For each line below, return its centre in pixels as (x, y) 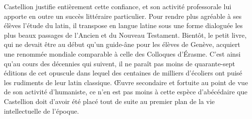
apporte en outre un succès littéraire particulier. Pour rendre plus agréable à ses (123, 16)
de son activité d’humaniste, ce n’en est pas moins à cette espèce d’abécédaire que (126, 92)
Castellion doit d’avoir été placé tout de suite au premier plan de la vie (110, 101)
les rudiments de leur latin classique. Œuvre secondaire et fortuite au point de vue (126, 82)
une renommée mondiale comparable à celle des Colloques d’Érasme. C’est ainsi (122, 53)
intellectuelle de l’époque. (41, 111)
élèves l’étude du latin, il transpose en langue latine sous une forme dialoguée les (123, 25)
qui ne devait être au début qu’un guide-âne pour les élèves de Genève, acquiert (122, 44)
